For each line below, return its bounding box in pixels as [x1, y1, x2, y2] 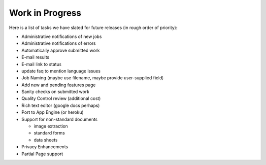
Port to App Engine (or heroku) [21, 109, 84, 115]
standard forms [33, 130, 65, 136]
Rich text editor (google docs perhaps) [21, 102, 100, 108]
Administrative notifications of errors [21, 40, 96, 46]
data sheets [33, 137, 58, 143]
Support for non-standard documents [21, 116, 98, 122]
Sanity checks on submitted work [21, 89, 90, 95]
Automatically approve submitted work [21, 47, 100, 53]
